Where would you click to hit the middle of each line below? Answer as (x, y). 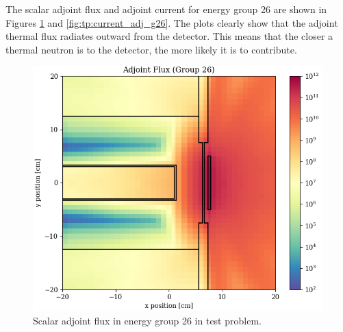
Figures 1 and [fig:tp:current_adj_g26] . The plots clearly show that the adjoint (172, 22)
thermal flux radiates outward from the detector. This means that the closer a (169, 36)
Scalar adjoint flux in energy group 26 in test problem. (147, 320)
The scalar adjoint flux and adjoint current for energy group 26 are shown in (166, 9)
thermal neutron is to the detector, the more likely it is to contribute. (151, 49)
